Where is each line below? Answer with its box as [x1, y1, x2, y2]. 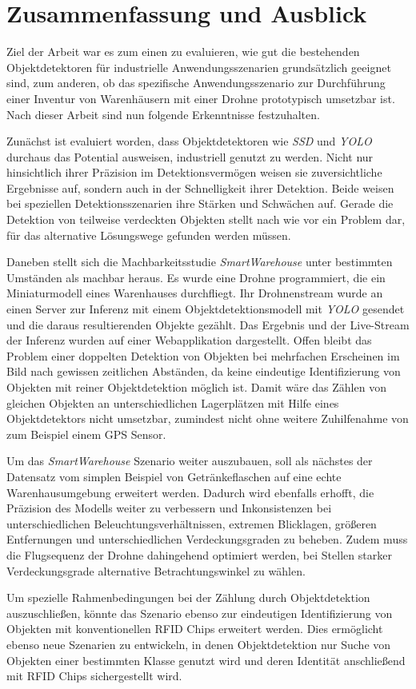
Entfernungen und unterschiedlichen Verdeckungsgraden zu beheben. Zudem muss [6, 531, 408, 548]
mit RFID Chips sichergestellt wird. [6, 667, 182, 684]
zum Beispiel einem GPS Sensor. [6, 425, 166, 442]
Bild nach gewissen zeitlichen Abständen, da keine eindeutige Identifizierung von [6, 363, 401, 380]
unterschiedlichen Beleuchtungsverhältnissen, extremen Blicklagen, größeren [6, 515, 377, 532]
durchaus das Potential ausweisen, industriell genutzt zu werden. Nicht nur [6, 148, 374, 165]
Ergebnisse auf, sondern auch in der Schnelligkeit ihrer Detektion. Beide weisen [6, 179, 394, 196]
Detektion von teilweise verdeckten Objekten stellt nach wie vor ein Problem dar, [6, 211, 406, 228]
